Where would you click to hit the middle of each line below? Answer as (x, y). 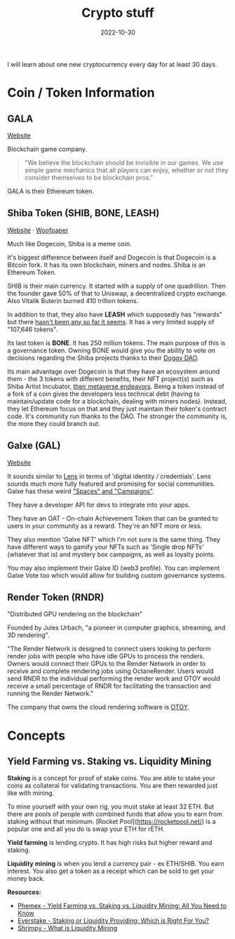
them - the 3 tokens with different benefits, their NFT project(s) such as (110, 379)
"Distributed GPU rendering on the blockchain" (75, 614)
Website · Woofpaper (38, 230)
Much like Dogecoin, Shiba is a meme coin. (69, 244)
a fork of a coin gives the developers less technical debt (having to (103, 394)
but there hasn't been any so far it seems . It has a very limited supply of (111, 321)
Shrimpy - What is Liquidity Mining (67, 928)
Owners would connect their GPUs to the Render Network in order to (107, 664)
